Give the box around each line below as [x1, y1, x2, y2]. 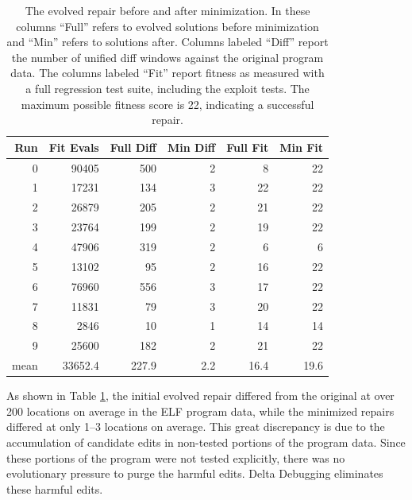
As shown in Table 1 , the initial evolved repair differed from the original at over [6, 387, 395, 404]
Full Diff [110, 138, 156, 155]
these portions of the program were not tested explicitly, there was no [6, 449, 345, 466]
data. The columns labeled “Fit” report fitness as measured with [10, 64, 325, 81]
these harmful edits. [6, 480, 103, 497]
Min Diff [167, 138, 216, 155]
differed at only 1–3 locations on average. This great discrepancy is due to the [6, 418, 385, 435]
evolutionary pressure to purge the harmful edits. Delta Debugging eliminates [6, 465, 383, 482]
